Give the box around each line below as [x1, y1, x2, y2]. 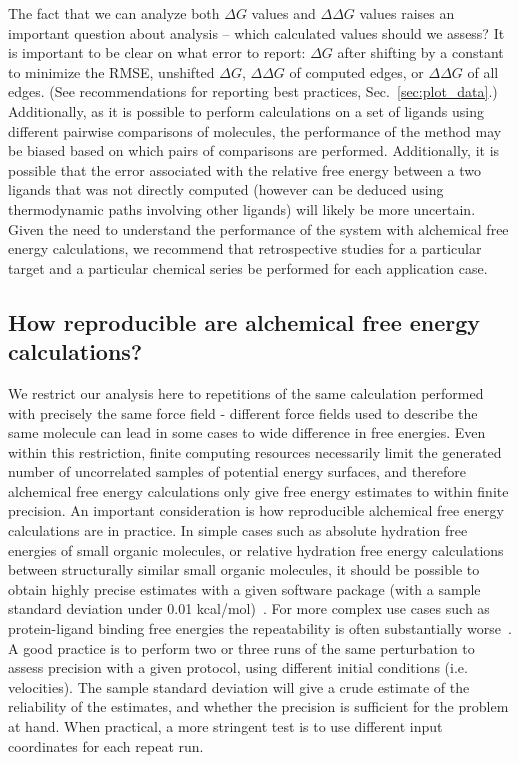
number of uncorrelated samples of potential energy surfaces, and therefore [8, 461, 466, 482]
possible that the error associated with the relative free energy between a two [8, 159, 481, 180]
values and [251, 3, 316, 23]
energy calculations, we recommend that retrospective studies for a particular [8, 238, 482, 259]
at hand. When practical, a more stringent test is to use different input [8, 716, 443, 736]
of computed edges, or [289, 61, 424, 82]
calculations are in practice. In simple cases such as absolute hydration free [8, 520, 468, 541]
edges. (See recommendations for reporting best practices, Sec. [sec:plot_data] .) [8, 81, 498, 102]
